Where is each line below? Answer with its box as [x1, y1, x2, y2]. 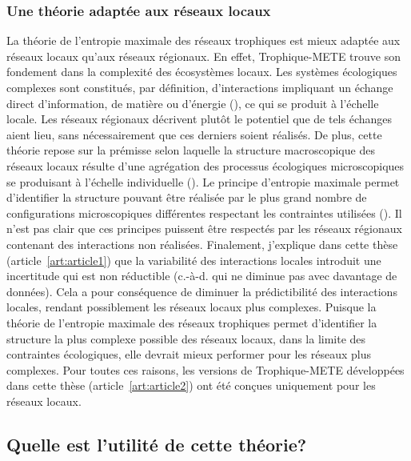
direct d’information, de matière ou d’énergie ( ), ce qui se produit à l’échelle [6, 94, 379, 111]
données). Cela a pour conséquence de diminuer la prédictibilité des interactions [6, 283, 397, 299]
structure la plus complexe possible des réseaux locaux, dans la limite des [6, 330, 366, 347]
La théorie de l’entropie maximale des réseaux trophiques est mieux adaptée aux [6, 32, 401, 49]
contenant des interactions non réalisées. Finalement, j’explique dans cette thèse [6, 235, 398, 252]
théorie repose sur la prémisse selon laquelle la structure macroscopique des [6, 142, 375, 158]
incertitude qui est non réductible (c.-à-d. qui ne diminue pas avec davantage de [6, 267, 397, 284]
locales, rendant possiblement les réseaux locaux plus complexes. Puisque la [6, 299, 377, 315]
